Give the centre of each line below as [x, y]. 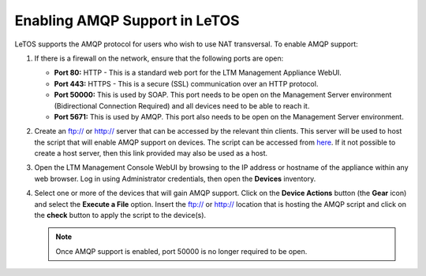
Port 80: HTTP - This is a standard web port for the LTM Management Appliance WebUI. [198, 73]
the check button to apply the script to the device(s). [120, 215]
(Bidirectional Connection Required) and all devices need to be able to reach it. [182, 105]
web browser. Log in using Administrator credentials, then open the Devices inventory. [175, 178]
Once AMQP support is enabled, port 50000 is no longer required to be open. [181, 251]
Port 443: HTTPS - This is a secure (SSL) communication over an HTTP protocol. [186, 83]
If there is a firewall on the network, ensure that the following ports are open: [159, 58]
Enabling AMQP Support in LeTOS [127, 20]
